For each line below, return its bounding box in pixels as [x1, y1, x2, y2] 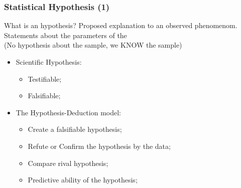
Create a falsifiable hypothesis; [28, 124, 122, 134]
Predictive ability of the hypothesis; [28, 174, 138, 185]
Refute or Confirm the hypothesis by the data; [28, 140, 171, 151]
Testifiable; [28, 73, 62, 84]
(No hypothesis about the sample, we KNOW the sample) [4, 40, 182, 50]
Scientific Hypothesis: [16, 57, 82, 67]
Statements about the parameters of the [4, 30, 127, 40]
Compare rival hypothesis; [28, 157, 108, 168]
